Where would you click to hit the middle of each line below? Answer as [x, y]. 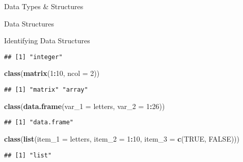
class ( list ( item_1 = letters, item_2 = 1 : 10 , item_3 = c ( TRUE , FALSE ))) [122, 138]
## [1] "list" [28, 155]
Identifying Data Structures [47, 40]
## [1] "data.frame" [39, 123]
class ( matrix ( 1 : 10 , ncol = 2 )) [52, 73]
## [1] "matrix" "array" [46, 90]
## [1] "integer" [33, 57]
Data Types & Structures [44, 6]
